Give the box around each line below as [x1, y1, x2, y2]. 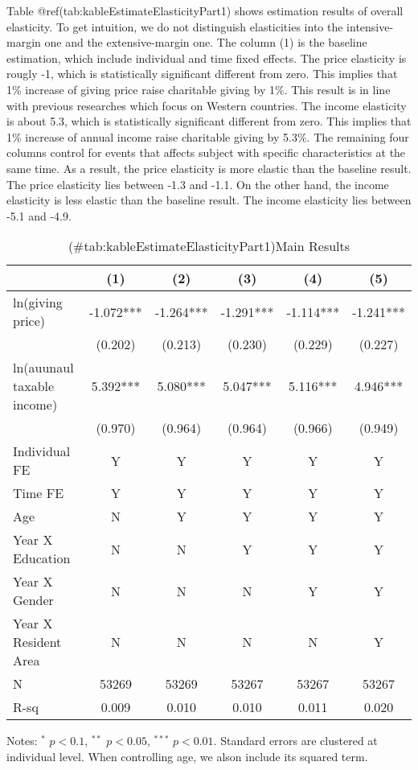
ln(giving [13, 293, 63, 312]
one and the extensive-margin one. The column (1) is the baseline [44, 34, 367, 51]
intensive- [346, 18, 394, 35]
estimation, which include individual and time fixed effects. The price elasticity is [6, 49, 407, 66]
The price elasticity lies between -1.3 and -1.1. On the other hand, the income [6, 175, 389, 192]
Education [13, 549, 71, 568]
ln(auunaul [13, 358, 74, 377]
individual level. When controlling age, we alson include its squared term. [6, 747, 368, 764]
